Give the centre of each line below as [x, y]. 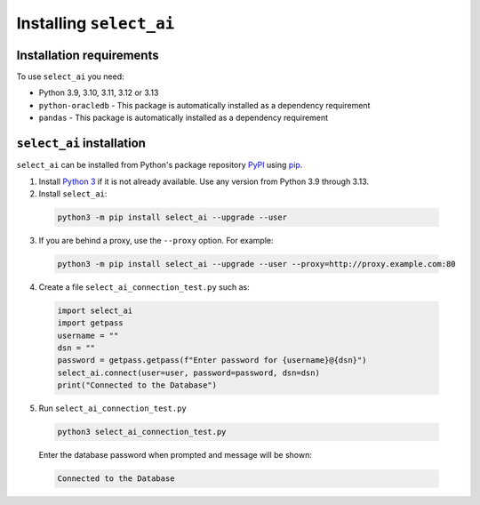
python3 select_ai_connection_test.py [142, 432]
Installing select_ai [96, 23]
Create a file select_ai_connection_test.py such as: [144, 287]
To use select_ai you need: [70, 76]
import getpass [90, 323]
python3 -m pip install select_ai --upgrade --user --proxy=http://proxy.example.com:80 [257, 264]
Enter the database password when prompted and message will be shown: [176, 455]
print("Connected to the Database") [137, 385]
